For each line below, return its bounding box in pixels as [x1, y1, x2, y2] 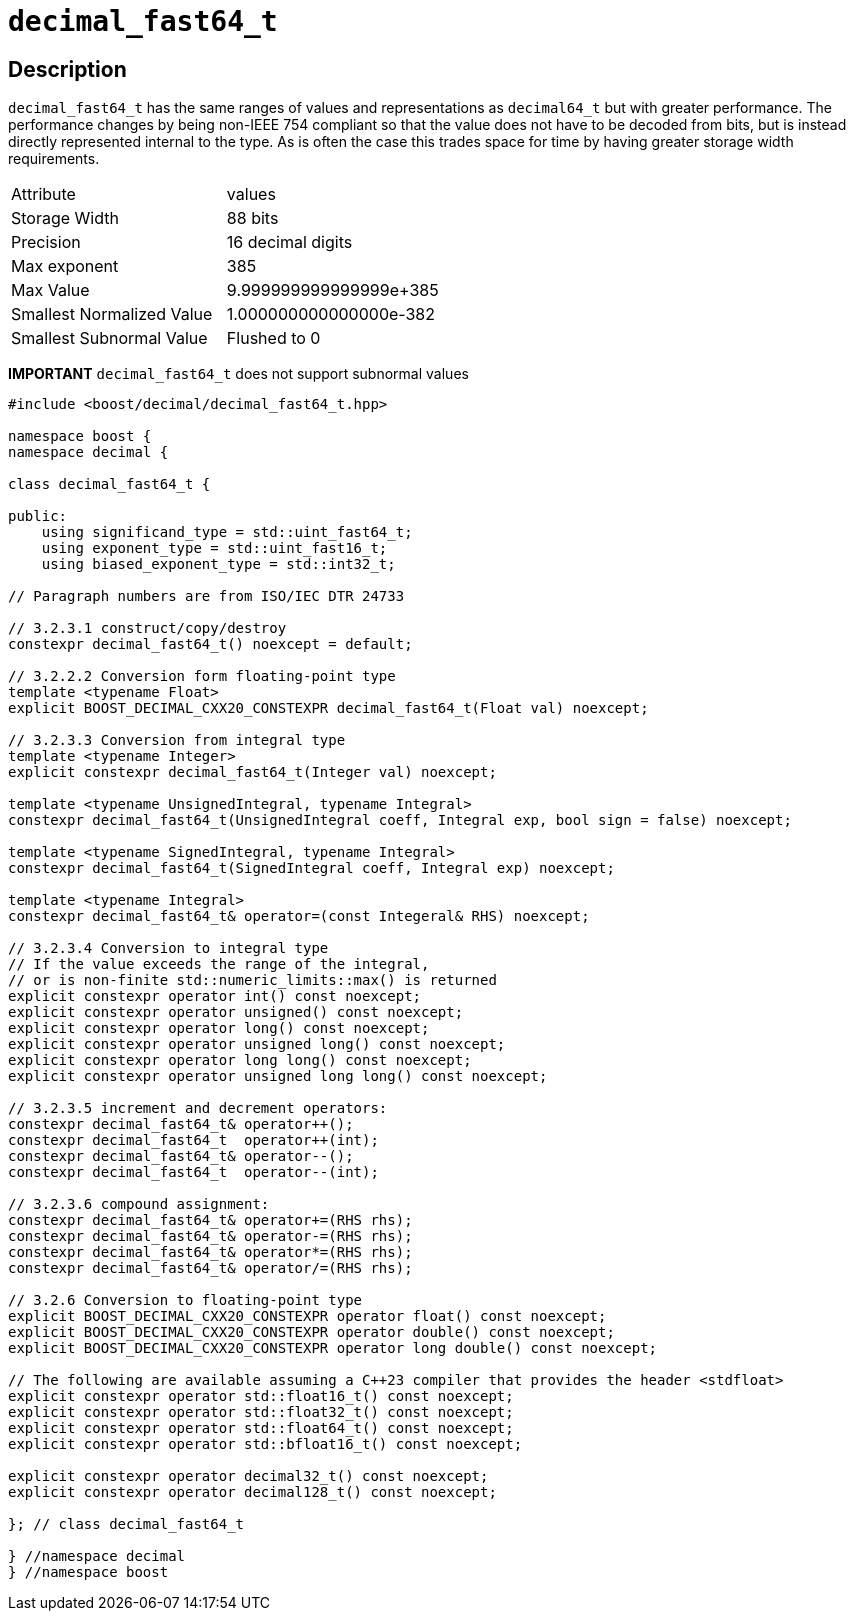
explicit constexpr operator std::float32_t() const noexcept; [8, 1404, 514, 1421]
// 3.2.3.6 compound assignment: [8, 1196, 270, 1213]
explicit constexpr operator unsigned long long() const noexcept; [8, 1068, 548, 1085]
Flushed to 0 [226, 328, 321, 349]
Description [8, 56, 127, 82]
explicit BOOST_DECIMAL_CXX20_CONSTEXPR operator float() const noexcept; [8, 1308, 607, 1325]
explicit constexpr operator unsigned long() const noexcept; [8, 1036, 506, 1053]
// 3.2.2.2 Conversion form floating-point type [8, 668, 396, 685]
